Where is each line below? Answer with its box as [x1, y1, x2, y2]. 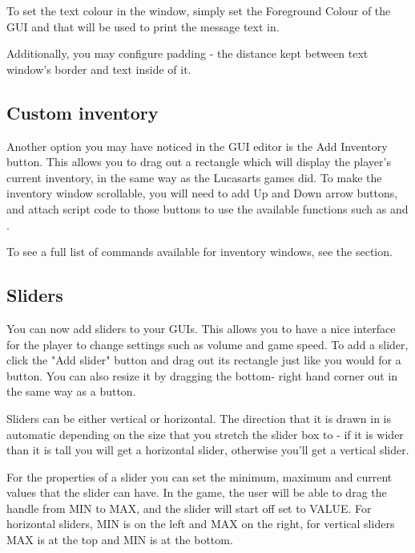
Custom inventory [6, 100, 159, 124]
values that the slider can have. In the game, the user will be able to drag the [6, 484, 387, 501]
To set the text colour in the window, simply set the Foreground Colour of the [6, 2, 391, 18]
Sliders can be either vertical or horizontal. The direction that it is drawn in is [6, 409, 392, 426]
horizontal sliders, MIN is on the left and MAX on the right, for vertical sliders [6, 515, 395, 532]
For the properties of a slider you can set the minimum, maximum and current [6, 468, 393, 485]
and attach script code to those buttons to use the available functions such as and [6, 200, 409, 217]
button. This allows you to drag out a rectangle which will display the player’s [6, 153, 391, 170]
